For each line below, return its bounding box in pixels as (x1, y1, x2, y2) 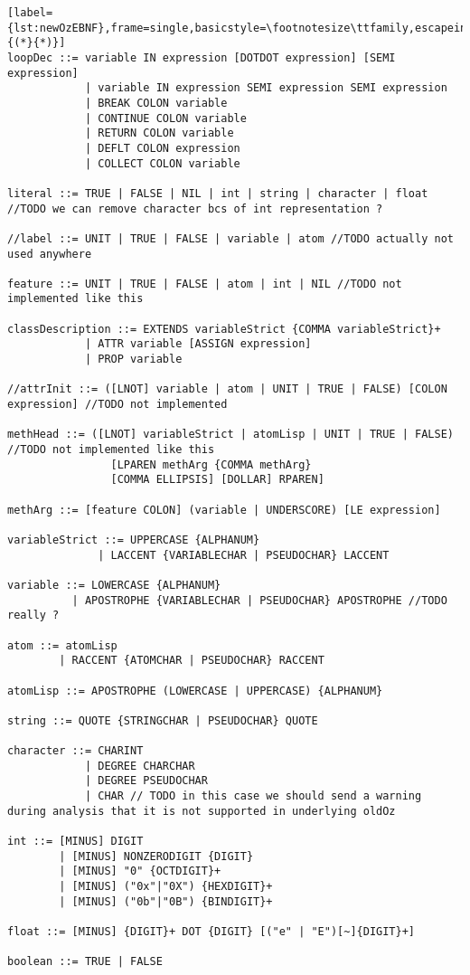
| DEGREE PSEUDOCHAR (84, 774, 208, 788)
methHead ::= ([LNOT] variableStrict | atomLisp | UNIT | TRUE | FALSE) (7, 428, 454, 441)
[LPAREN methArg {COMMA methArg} (110, 458, 312, 471)
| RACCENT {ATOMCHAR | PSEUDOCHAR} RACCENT (59, 654, 324, 667)
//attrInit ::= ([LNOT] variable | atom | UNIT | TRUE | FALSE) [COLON (7, 383, 447, 396)
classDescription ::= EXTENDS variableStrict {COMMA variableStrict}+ (7, 322, 441, 336)
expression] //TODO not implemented (7, 398, 228, 412)
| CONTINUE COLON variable (84, 111, 247, 125)
